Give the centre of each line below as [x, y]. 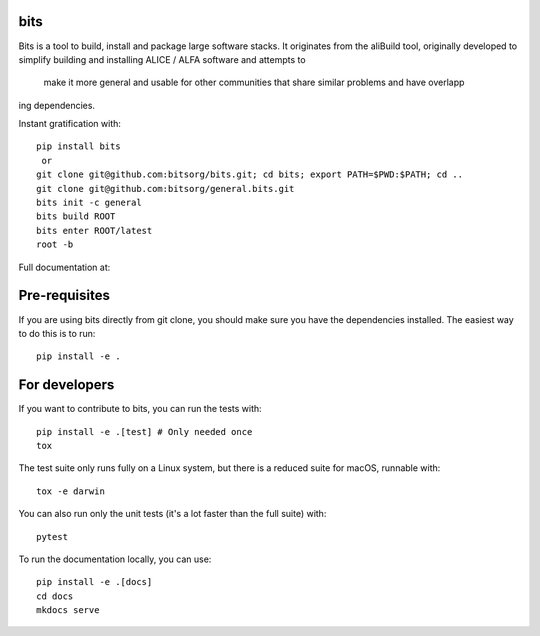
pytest [52, 536]
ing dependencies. [56, 105]
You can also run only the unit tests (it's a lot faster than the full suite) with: [172, 514]
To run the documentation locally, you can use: [115, 559]
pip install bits [78, 146]
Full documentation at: [64, 267]
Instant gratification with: [70, 124]
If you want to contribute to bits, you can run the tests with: [140, 409]
